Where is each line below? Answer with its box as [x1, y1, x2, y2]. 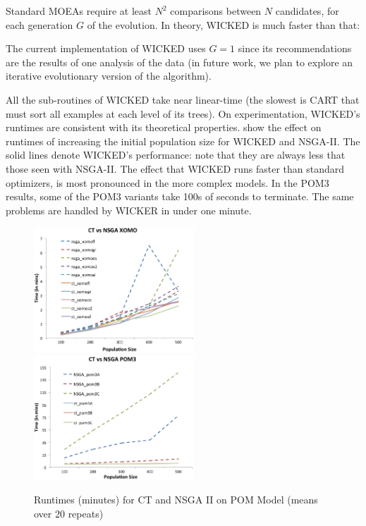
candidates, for [275, 4, 339, 18]
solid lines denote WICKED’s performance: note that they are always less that [6, 147, 346, 162]
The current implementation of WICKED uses [6, 41, 206, 56]
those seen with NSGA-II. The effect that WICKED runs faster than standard [6, 161, 345, 176]
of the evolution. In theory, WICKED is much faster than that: [87, 17, 360, 32]
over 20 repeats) [34, 506, 104, 520]
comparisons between [170, 4, 262, 18]
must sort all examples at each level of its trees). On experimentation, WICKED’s [6, 106, 360, 121]
